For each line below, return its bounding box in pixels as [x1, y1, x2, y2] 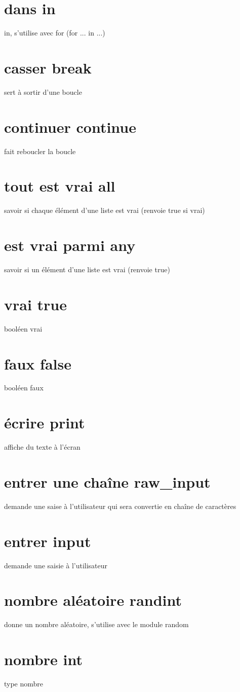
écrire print [4, 412, 85, 433]
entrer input [4, 530, 91, 551]
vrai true [4, 294, 67, 314]
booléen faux [4, 382, 44, 393]
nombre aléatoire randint [4, 590, 182, 610]
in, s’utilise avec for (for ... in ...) [4, 27, 105, 38]
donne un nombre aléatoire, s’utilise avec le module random [4, 619, 189, 630]
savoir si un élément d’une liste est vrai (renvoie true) [4, 264, 170, 274]
